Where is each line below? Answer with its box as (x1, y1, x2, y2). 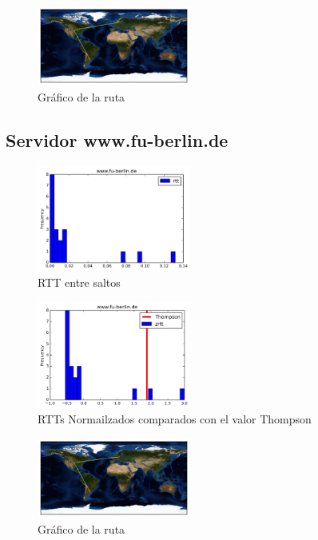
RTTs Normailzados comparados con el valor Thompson (38, 411, 312, 427)
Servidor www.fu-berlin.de (6, 127, 229, 152)
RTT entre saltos (38, 274, 121, 290)
